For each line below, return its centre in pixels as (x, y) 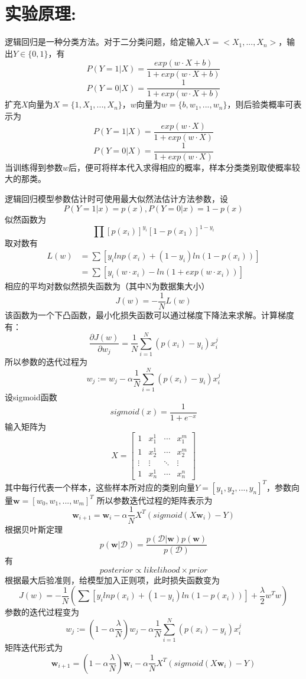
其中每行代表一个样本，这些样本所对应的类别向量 (100, 487)
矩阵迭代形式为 (34, 647)
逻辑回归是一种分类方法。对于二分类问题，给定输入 (104, 42)
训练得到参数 (38, 167)
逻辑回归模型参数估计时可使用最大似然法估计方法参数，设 (116, 198)
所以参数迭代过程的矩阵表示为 (154, 500)
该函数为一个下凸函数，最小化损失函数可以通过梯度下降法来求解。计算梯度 (149, 314)
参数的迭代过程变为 (42, 612)
